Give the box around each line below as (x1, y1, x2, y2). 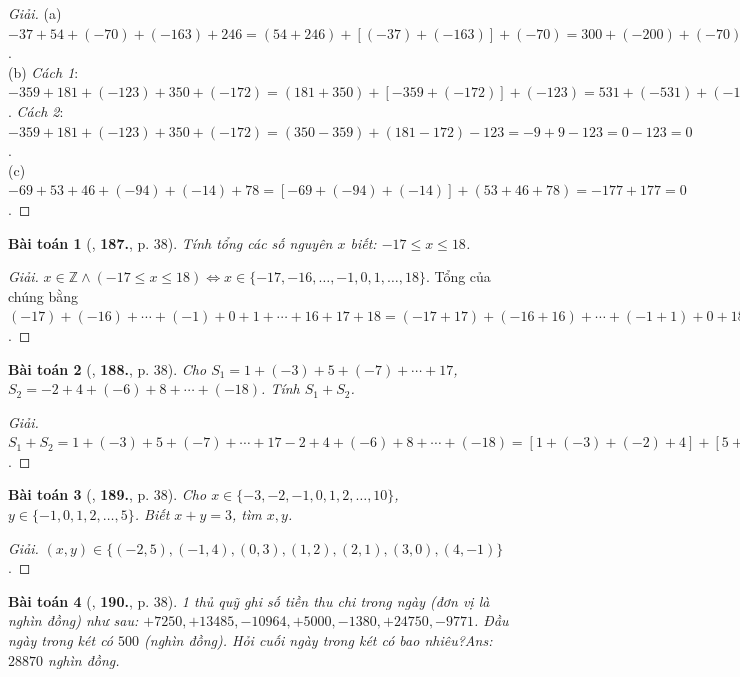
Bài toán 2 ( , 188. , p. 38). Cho (8, 358, 207, 379)
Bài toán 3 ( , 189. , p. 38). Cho (8, 484, 207, 505)
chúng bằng (8, 285, 79, 306)
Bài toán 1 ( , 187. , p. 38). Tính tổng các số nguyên (8, 232, 333, 253)
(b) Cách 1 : (8, 61, 79, 82)
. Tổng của (425, 266, 491, 287)
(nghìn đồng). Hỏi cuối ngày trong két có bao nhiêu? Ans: (144, 630, 493, 651)
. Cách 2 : (8, 100, 64, 121)
